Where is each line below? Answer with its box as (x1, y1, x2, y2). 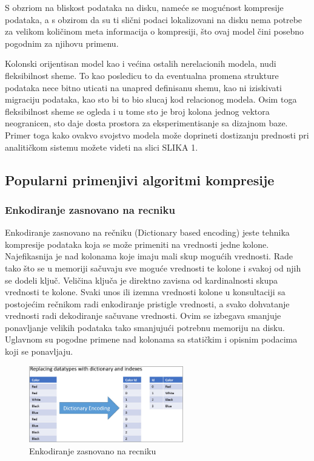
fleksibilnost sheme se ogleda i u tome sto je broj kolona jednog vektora (5, 104, 270, 117)
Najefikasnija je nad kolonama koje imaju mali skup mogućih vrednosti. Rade (5, 250, 293, 262)
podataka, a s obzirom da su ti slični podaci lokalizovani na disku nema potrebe (5, 13, 302, 26)
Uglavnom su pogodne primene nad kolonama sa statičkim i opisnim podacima (5, 333, 298, 346)
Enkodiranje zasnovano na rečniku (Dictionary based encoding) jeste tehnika (5, 226, 290, 239)
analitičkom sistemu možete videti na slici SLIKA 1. (5, 140, 198, 153)
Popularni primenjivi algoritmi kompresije (5, 170, 275, 189)
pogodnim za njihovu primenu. (5, 36, 119, 49)
